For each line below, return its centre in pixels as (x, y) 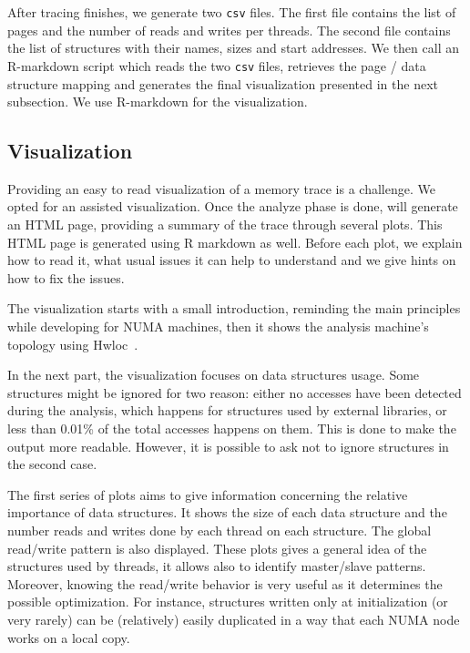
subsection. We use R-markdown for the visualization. (158, 102)
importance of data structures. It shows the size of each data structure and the (227, 512)
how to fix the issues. (66, 277)
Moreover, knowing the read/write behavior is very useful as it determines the (225, 583)
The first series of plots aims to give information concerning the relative (208, 494)
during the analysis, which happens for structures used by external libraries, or (227, 410)
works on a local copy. (69, 637)
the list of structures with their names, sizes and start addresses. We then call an (233, 48)
